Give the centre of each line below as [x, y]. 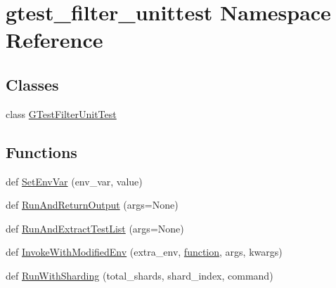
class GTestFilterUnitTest [61, 113]
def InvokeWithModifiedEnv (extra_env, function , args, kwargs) [144, 252]
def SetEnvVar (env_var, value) [74, 181]
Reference [54, 40]
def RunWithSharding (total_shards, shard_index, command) [140, 275]
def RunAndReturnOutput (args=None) [92, 205]
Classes [32, 84]
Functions [41, 151]
